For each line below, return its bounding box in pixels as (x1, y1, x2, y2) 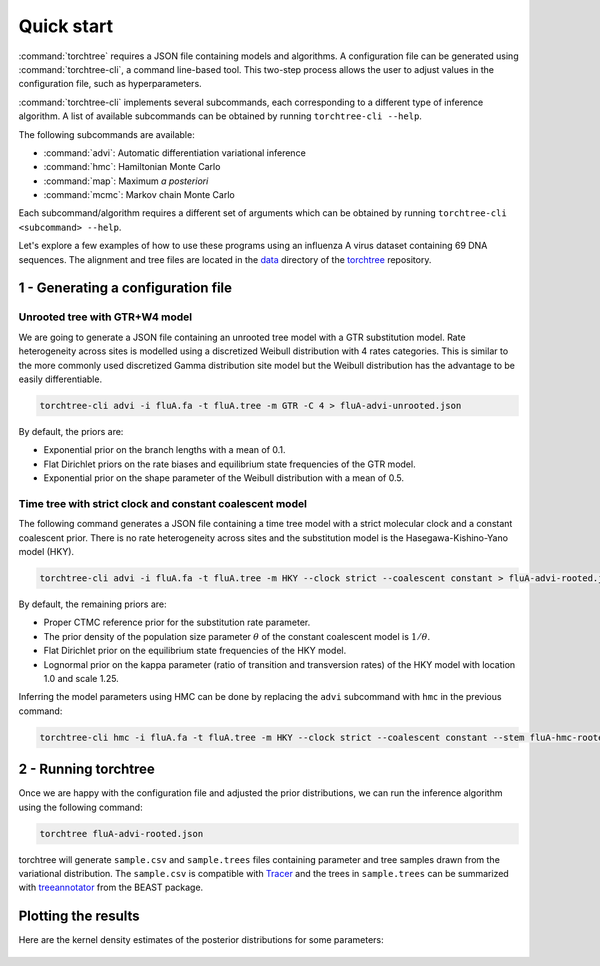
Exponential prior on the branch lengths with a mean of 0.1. (43, 444, 286, 456)
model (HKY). (18, 546, 75, 558)
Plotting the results (18, 908, 140, 925)
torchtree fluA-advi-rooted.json (39, 828, 204, 839)
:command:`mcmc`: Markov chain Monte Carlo (43, 189, 235, 201)
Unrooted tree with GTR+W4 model (18, 310, 193, 324)
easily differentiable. (18, 373, 103, 385)
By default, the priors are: (18, 425, 124, 437)
